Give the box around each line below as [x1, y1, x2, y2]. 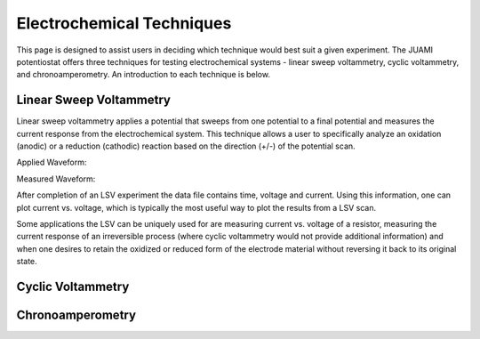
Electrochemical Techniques [16, 13, 232, 33]
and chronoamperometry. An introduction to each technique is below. [16, 69, 271, 80]
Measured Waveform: [16, 174, 96, 184]
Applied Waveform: [16, 157, 87, 168]
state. [16, 256, 37, 267]
